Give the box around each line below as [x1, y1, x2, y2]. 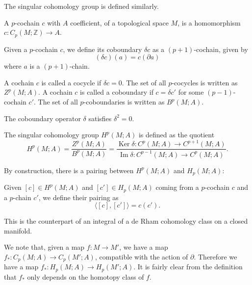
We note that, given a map [4, 242, 85, 252]
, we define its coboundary [63, 44, 142, 54]
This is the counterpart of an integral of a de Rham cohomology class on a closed [4, 216, 248, 226]
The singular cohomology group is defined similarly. [4, 1, 159, 11]
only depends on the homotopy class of [27, 271, 144, 282]
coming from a [155, 182, 199, 192]
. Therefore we [194, 251, 237, 261]
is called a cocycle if [41, 77, 101, 87]
